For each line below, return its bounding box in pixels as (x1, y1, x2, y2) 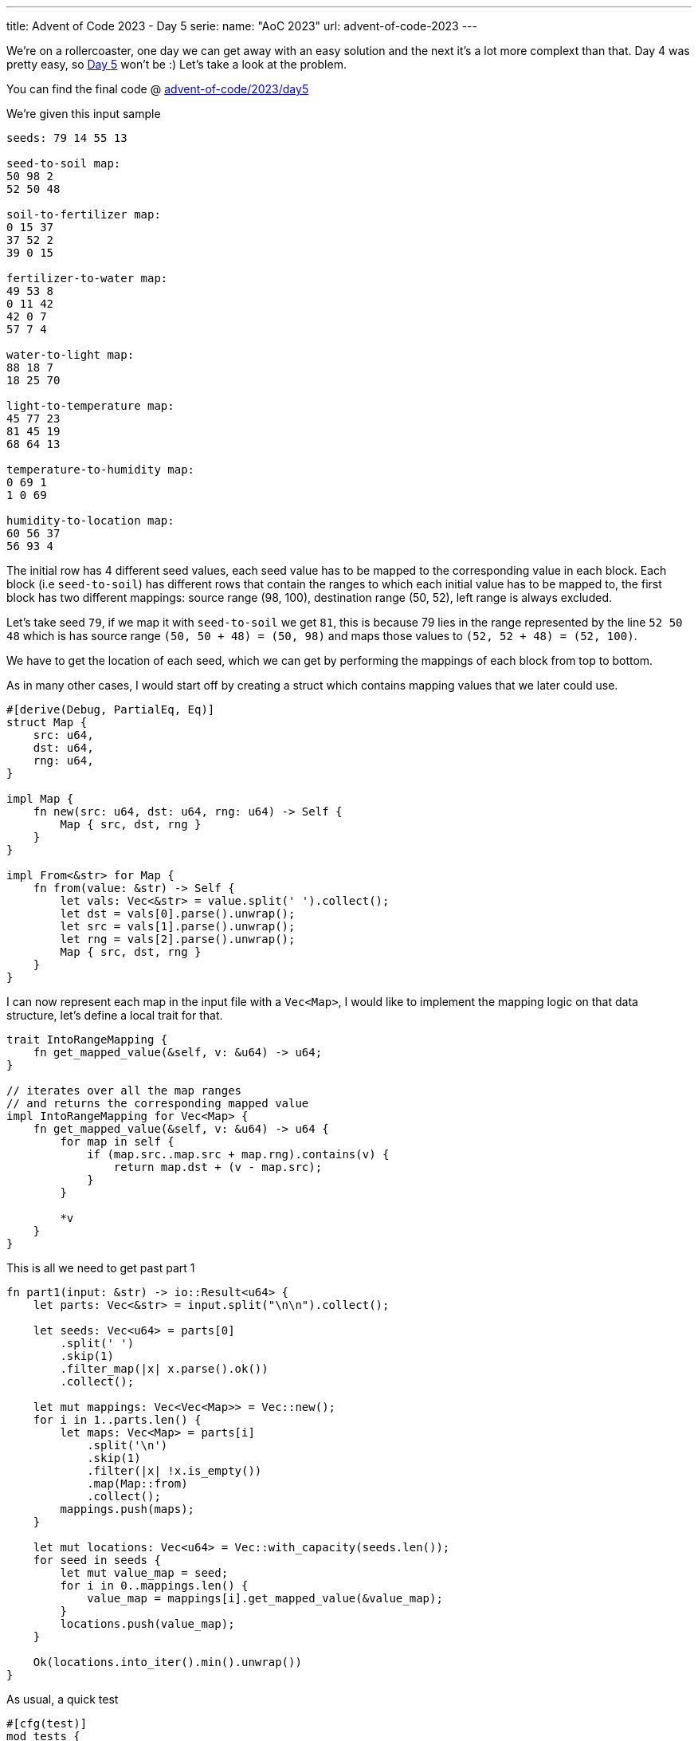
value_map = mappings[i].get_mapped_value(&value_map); (87, 1592, 443, 1605)
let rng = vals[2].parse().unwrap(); (60, 933, 296, 945)
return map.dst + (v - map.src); (113, 1161, 323, 1173)
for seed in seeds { (33, 1554, 161, 1566)
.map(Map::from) (87, 1477, 188, 1490)
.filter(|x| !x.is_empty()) (87, 1464, 262, 1477)
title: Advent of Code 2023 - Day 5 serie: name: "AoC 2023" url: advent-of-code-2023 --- (6, 19, 477, 33)
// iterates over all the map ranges (6, 1084, 242, 1097)
